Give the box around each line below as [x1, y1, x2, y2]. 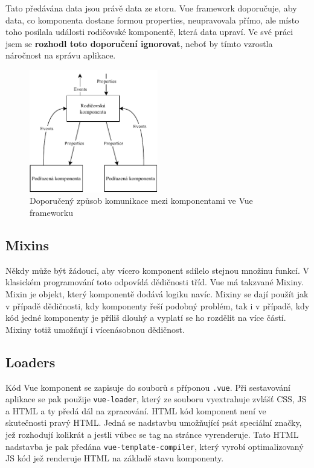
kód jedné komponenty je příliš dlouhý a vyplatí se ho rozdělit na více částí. [5, 311, 286, 324]
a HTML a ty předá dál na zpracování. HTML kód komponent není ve [5, 404, 266, 417]
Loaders [5, 352, 56, 371]
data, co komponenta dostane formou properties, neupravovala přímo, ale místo [5, 13, 300, 26]
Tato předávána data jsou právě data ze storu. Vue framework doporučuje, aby [5, 2, 297, 14]
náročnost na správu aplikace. [5, 49, 116, 62]
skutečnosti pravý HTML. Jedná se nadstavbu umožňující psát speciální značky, [5, 416, 302, 429]
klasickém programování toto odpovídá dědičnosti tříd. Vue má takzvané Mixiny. [5, 276, 304, 288]
